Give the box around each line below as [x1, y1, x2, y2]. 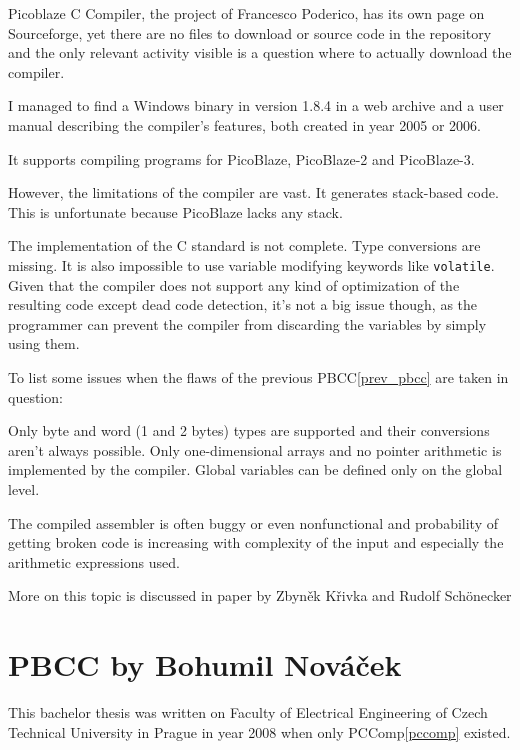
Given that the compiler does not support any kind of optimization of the [8, 274, 460, 295]
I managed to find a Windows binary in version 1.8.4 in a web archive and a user [8, 95, 504, 116]
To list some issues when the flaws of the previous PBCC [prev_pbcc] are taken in [8, 366, 509, 387]
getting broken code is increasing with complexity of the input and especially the [8, 532, 504, 553]
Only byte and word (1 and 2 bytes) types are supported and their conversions [8, 420, 490, 441]
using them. [8, 333, 80, 354]
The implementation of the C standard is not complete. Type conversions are [8, 235, 481, 256]
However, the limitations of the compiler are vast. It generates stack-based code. [8, 182, 499, 203]
